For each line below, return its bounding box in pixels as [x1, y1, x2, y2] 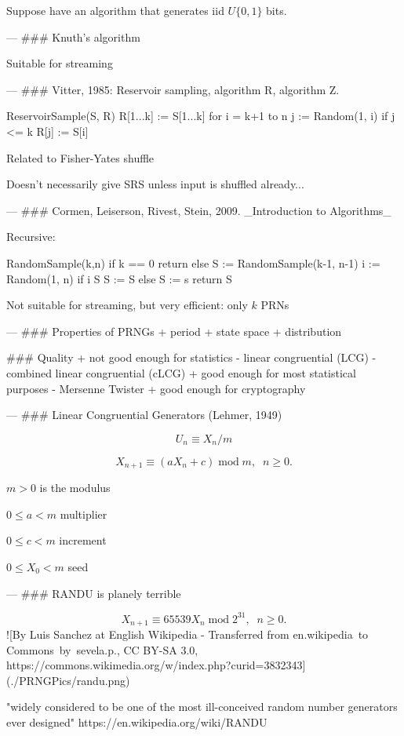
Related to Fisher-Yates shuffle [6, 149, 155, 166]
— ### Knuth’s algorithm [6, 28, 140, 45]
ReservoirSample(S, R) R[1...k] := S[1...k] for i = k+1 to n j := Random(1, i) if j [6, 107, 395, 124]
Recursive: [6, 228, 56, 245]
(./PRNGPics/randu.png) [6, 672, 130, 688]
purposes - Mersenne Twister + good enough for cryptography [6, 380, 306, 396]
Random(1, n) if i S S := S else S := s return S [6, 270, 232, 286]
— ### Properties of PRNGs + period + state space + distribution [6, 322, 342, 339]
